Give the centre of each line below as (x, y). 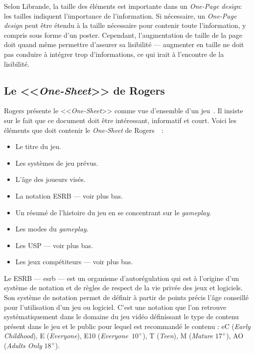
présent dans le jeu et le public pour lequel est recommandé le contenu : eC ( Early (127, 326)
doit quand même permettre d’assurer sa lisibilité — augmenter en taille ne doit (124, 44)
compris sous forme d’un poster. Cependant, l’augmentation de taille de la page (123, 35)
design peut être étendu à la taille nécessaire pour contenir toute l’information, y (125, 25)
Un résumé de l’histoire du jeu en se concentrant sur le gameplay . (113, 212)
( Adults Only (23, 345)
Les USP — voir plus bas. (54, 245)
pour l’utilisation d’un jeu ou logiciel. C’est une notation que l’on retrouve (115, 307)
